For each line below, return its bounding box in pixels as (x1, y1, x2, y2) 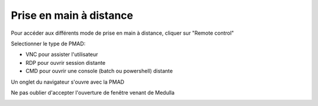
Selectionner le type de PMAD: (11, 40, 85, 47)
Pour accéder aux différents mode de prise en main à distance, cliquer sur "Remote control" (11, 29, 234, 37)
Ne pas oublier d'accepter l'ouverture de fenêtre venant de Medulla (11, 89, 175, 96)
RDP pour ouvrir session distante (25, 59, 106, 66)
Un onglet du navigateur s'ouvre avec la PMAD (11, 78, 125, 85)
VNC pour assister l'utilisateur (25, 51, 98, 58)
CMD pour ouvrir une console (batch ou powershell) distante (25, 68, 173, 75)
